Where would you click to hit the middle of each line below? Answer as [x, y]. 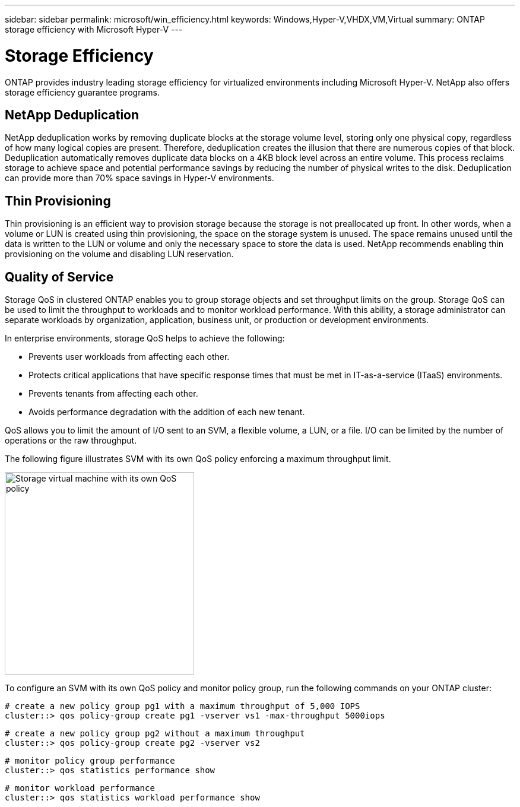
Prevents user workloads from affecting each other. [129, 357]
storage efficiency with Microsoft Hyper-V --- [94, 29]
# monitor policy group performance [90, 761]
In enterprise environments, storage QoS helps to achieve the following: [145, 338]
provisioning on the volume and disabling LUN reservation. [119, 254]
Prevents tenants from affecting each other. [113, 394]
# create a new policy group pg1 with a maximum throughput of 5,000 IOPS [183, 706]
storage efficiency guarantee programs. [83, 92]
